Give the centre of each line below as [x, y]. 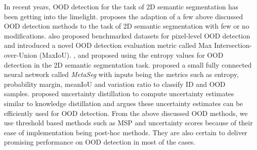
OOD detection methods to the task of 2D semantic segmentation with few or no [127, 26]
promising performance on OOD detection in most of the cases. [100, 142]
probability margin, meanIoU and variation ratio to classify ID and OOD [115, 84]
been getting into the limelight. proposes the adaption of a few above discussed [124, 16]
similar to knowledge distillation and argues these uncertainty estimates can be [124, 103]
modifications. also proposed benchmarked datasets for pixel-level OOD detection [127, 35]
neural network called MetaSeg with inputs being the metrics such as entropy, [121, 74]
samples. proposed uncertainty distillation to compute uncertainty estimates [119, 94]
